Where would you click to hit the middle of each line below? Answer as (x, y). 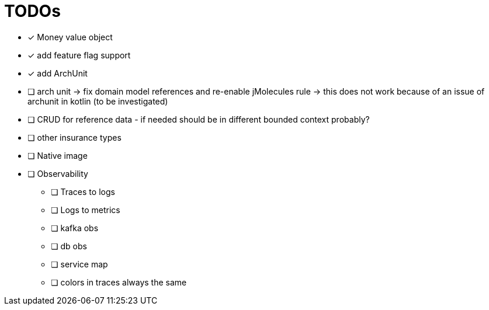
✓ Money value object (70, 37)
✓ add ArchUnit (58, 73)
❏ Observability (58, 173)
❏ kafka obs (75, 228)
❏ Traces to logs (83, 191)
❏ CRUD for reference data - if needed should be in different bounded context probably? (199, 119)
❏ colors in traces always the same (119, 282)
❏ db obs (69, 246)
